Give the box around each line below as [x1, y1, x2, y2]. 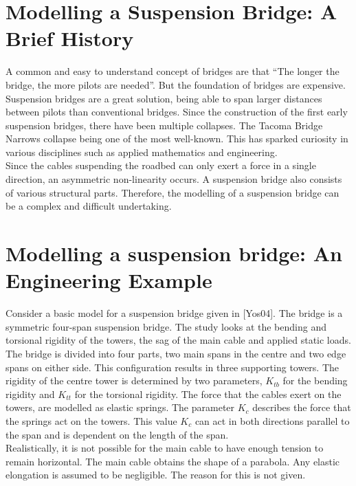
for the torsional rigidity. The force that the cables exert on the [74, 386, 342, 401]
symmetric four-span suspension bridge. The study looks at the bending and [5, 319, 326, 333]
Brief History [5, 24, 134, 52]
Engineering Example [5, 266, 212, 294]
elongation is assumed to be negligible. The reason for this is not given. [5, 467, 306, 482]
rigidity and [5, 386, 55, 401]
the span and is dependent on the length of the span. [5, 427, 229, 441]
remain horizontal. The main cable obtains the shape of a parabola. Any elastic [5, 454, 340, 468]
